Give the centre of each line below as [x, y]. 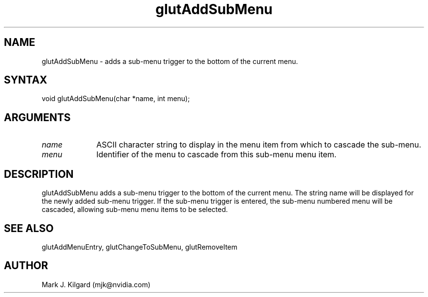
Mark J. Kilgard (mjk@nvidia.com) [96, 284]
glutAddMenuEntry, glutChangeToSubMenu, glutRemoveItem [139, 247]
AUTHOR [26, 266]
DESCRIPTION [39, 174]
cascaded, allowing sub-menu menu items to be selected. [135, 210]
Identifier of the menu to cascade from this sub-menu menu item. [216, 155]
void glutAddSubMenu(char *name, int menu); [116, 99]
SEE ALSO [29, 228]
